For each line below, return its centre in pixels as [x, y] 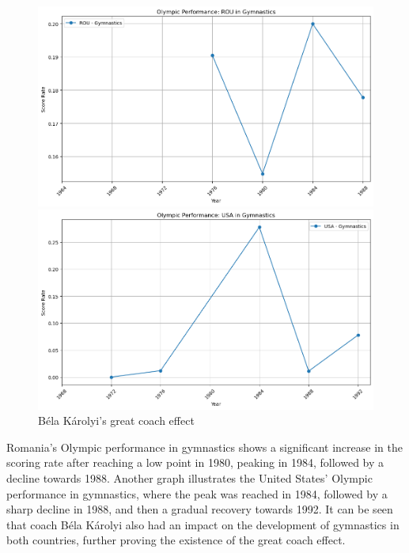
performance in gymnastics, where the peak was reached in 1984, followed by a [197, 493]
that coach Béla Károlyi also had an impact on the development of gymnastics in [203, 524]
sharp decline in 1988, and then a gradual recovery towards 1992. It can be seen [200, 509]
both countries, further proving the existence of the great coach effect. [176, 540]
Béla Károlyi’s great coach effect [116, 420]
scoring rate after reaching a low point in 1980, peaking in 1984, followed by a [195, 462]
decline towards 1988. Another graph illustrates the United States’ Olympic [189, 477]
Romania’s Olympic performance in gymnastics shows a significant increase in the [204, 447]
